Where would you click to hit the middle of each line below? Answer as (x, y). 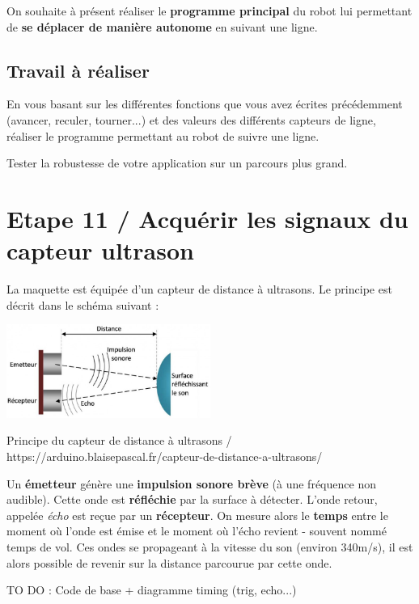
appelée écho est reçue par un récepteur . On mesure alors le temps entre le (197, 515)
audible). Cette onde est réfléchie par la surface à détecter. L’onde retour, (192, 499)
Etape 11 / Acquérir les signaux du (207, 218)
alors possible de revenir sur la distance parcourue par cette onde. (169, 562)
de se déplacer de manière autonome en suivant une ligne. (162, 26)
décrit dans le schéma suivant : (83, 304)
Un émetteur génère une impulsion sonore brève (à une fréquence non (191, 483)
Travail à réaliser (78, 70)
